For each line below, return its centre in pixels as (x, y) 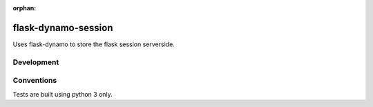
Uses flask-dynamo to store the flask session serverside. (94, 44)
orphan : (25, 8)
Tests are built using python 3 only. (63, 94)
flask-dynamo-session (63, 28)
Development (36, 62)
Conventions (35, 81)
